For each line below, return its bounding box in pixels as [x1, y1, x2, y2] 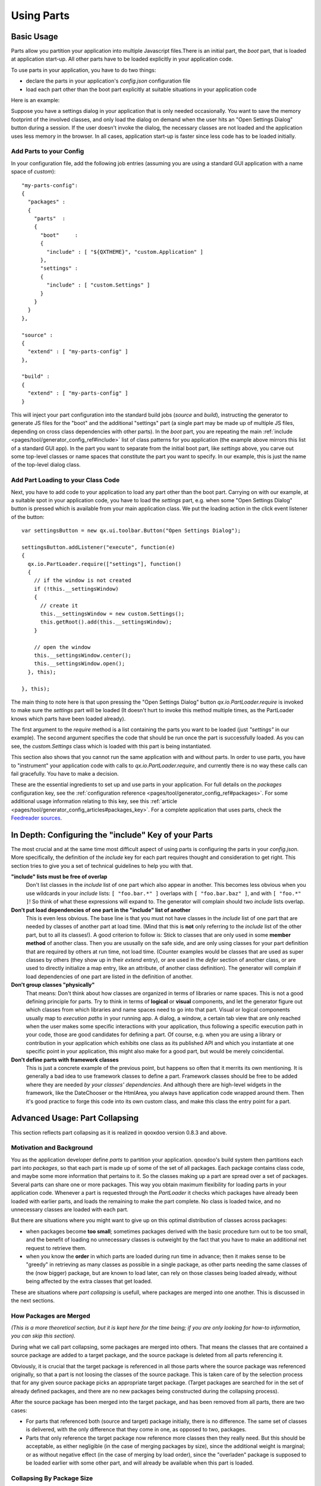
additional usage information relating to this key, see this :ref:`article [11, 798, 178, 805]
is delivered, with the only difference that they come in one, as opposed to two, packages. [26, 1426, 247, 1433]
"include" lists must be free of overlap [11, 873, 108, 880]
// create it [40, 602, 78, 609]
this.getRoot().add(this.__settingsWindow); [40, 619, 172, 625]
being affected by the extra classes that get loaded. [26, 1278, 153, 1285]
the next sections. [11, 1296, 55, 1304]
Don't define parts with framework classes [11, 1056, 119, 1063]
